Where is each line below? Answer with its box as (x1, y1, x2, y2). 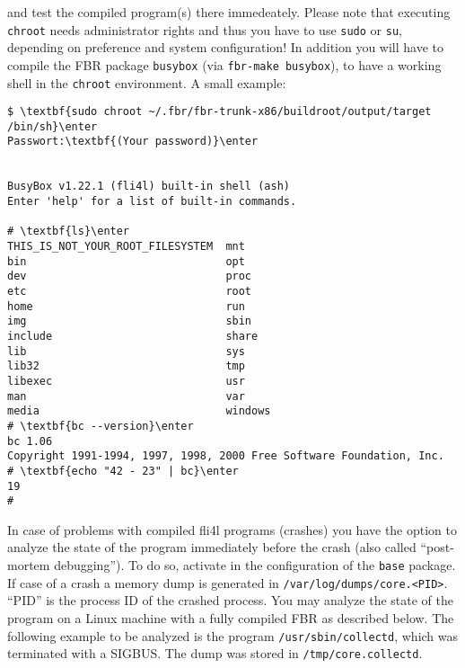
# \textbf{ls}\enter (7, 225, 130, 238)
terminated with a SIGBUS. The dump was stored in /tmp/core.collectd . (7, 644, 423, 663)
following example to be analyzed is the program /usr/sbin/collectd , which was (7, 626, 459, 645)
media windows (7, 405, 271, 418)
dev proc (7, 270, 252, 283)
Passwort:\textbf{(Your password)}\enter (7, 135, 259, 148)
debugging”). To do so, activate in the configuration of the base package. (54, 556, 456, 574)
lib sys (7, 344, 245, 358)
